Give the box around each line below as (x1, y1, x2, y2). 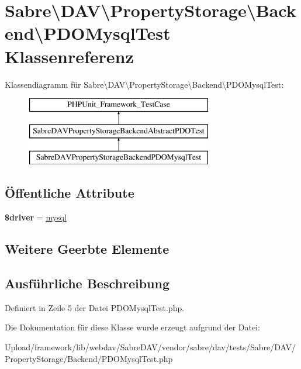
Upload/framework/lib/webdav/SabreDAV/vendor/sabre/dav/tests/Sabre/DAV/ (5, 341, 296, 353)
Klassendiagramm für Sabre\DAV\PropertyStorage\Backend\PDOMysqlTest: (5, 78, 284, 90)
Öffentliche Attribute (5, 184, 134, 202)
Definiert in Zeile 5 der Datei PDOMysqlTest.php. (5, 301, 185, 313)
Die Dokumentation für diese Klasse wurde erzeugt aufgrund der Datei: (5, 321, 260, 333)
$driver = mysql (5, 211, 67, 223)
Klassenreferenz (5, 44, 134, 68)
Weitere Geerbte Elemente (5, 240, 169, 258)
